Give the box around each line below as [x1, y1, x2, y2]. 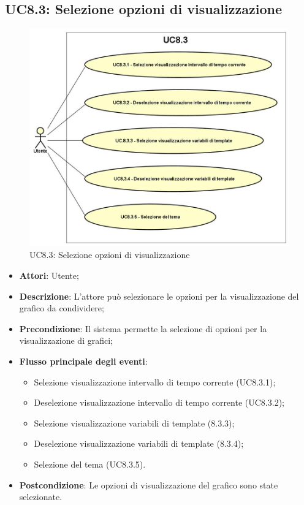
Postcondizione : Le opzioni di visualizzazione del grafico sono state [19, 478, 278, 491]
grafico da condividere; [19, 302, 104, 314]
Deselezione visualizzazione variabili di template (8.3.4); [34, 437, 244, 450]
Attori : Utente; [19, 269, 79, 282]
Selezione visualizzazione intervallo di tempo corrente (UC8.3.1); [34, 375, 276, 388]
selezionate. [19, 490, 63, 503]
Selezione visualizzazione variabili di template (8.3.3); [34, 416, 235, 429]
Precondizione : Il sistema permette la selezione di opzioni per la [19, 322, 267, 335]
